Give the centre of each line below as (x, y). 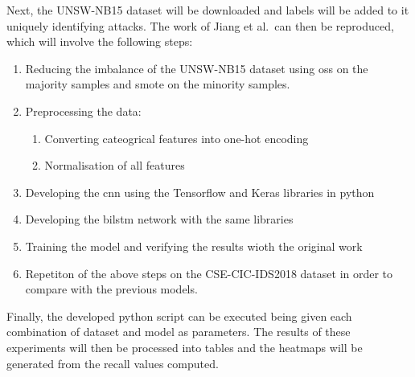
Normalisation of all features (115, 165)
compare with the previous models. (111, 289)
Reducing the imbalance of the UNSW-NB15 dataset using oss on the (197, 68)
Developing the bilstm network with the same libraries (159, 219)
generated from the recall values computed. (113, 363)
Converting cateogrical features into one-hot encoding (177, 138)
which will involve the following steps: (100, 41)
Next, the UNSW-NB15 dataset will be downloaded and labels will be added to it (208, 10)
